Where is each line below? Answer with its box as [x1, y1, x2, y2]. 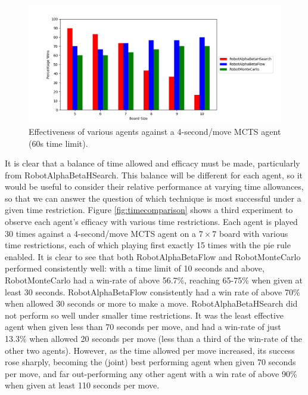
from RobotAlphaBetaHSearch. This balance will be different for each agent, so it [5, 168, 303, 181]
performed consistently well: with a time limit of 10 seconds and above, [5, 262, 265, 274]
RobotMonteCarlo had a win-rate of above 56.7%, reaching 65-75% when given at [5, 274, 303, 286]
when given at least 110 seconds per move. [5, 379, 160, 391]
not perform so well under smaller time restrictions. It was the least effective [5, 308, 284, 321]
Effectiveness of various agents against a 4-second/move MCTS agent [29, 125, 281, 137]
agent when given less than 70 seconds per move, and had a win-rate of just [5, 320, 281, 333]
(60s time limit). [29, 137, 88, 149]
